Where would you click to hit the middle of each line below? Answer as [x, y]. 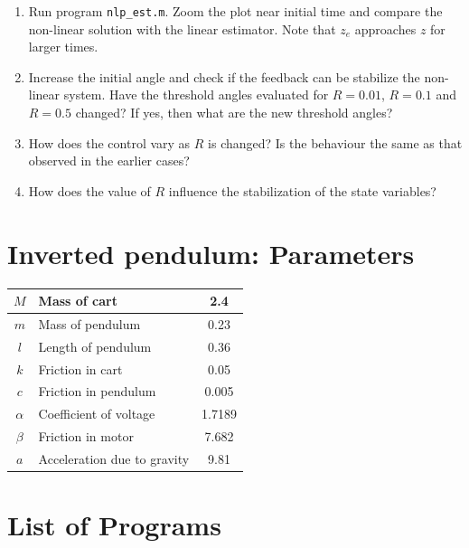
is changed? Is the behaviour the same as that [335, 142]
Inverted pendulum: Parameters [211, 253]
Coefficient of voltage [97, 414]
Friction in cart [80, 368]
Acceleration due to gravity [114, 458]
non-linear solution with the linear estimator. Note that [182, 28]
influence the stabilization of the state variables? [302, 190]
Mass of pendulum [89, 323]
